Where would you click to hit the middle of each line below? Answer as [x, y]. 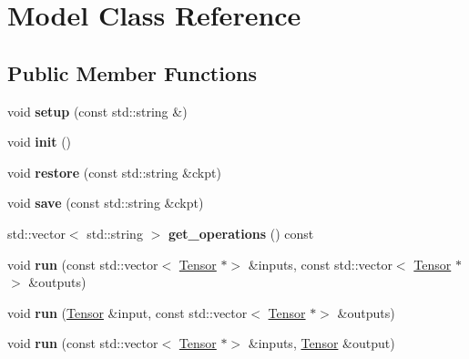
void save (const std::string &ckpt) [106, 203]
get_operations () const [241, 233]
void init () [40, 142]
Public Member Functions [132, 72]
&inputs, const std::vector [320, 264]
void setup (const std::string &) [97, 111]
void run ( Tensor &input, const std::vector [127, 312]
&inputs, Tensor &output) [321, 343]
